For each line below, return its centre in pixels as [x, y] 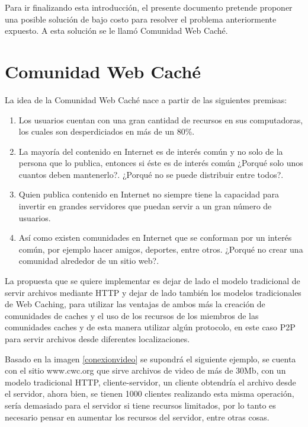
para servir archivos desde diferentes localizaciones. [97, 339]
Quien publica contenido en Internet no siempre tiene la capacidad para [149, 194]
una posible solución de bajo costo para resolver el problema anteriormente [141, 19]
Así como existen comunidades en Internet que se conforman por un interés [155, 238]
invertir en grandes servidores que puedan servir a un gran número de [145, 206]
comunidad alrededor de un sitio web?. [89, 261]
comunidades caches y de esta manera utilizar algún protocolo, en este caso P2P [150, 327]
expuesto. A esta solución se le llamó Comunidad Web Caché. [116, 31]
